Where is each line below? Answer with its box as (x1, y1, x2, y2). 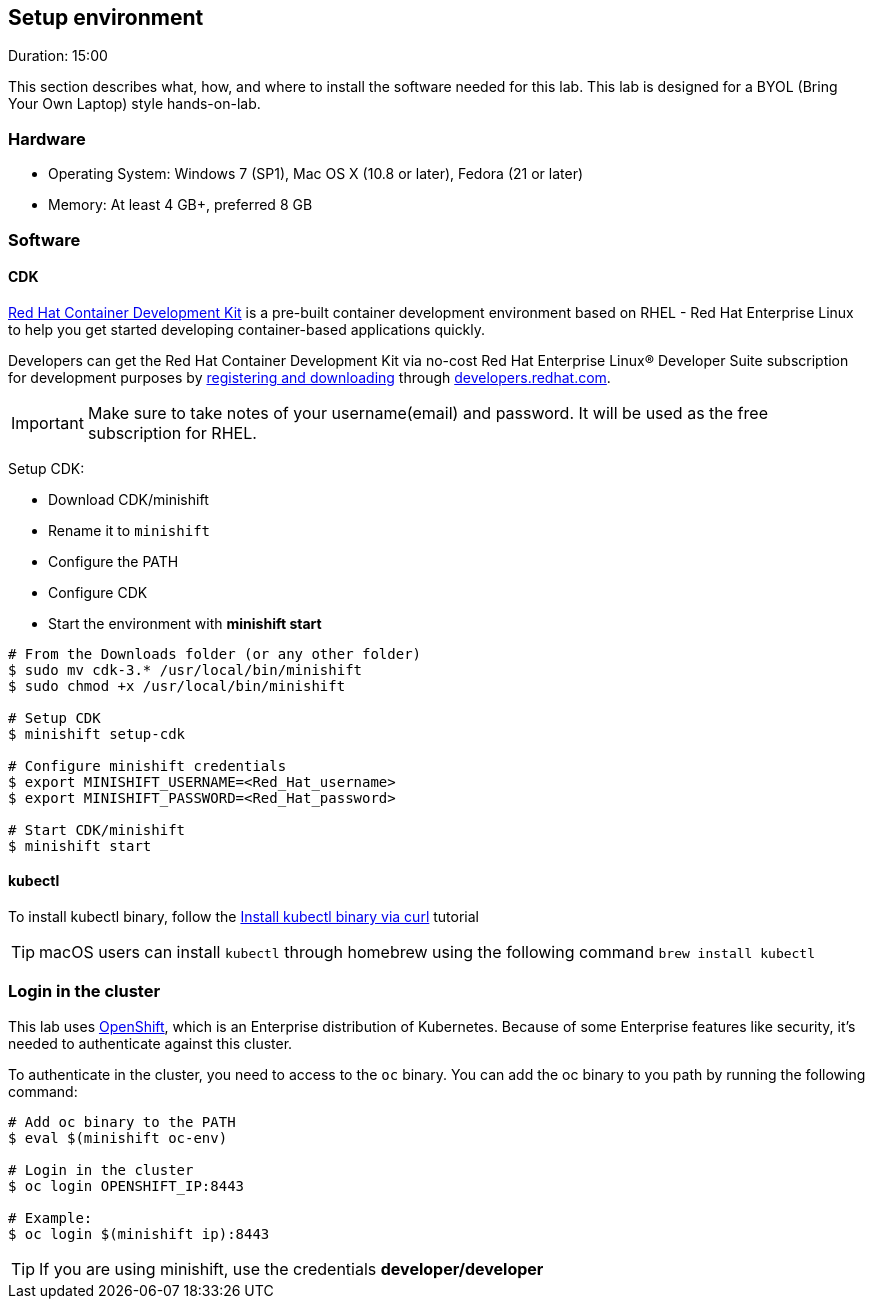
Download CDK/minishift (48, 490, 209, 508)
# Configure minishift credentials (8, 757, 287, 774)
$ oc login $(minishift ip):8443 (8, 1225, 270, 1242)
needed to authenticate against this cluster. (8, 1034, 293, 1052)
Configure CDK (48, 583, 148, 601)
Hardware (8, 128, 86, 149)
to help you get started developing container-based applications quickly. (8, 320, 486, 338)
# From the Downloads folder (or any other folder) (8, 645, 422, 662)
